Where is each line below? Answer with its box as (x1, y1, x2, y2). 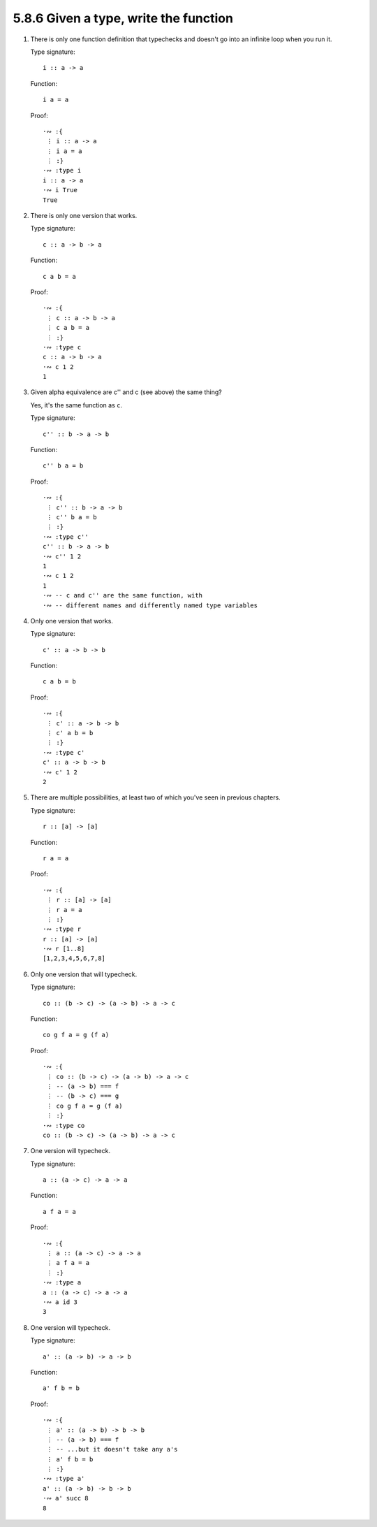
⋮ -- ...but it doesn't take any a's (46, 1445, 178, 1454)
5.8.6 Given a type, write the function (13, 10, 234, 26)
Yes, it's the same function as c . (30, 400, 122, 409)
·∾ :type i (43, 166, 82, 175)
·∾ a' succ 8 (43, 1494, 89, 1503)
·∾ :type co (43, 1122, 85, 1129)
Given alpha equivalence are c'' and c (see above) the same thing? (30, 388, 223, 396)
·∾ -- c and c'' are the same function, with (43, 591, 202, 600)
